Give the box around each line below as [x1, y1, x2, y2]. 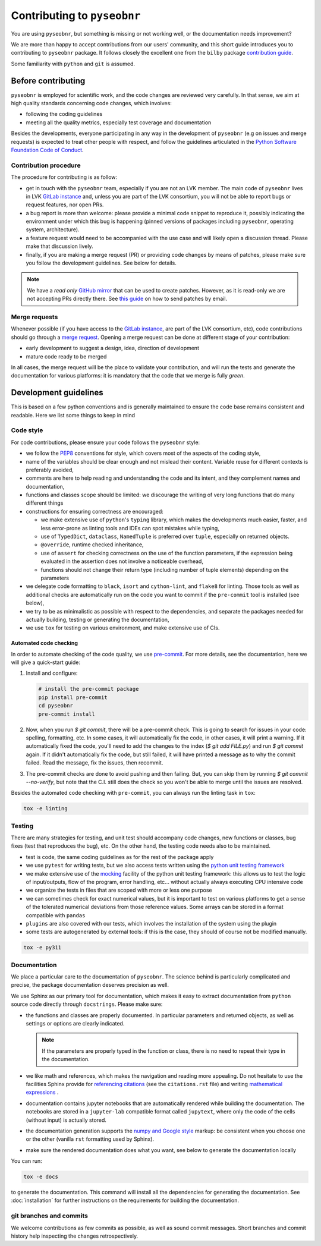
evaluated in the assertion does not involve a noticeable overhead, [40, 558, 203, 565]
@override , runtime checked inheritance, [40, 541, 144, 548]
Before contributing [11, 75, 86, 86]
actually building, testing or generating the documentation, [26, 616, 169, 623]
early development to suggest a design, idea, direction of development [26, 345, 199, 352]
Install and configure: [26, 669, 78, 677]
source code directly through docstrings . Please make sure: [11, 1000, 163, 1008]
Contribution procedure [11, 161, 81, 169]
